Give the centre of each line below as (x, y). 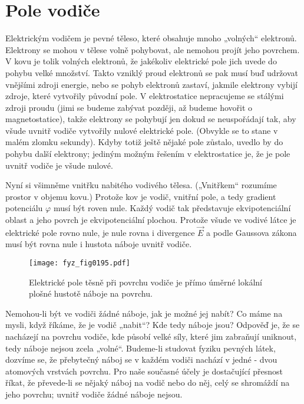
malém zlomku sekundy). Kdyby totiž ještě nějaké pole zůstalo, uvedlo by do (144, 142)
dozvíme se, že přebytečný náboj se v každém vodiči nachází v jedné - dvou (141, 359)
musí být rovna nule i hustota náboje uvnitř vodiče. (99, 244)
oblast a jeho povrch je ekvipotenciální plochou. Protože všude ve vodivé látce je (151, 220)
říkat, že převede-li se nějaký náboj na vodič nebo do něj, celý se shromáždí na (148, 382)
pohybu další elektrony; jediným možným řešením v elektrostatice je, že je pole (148, 154)
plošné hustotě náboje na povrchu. (91, 293)
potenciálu (24, 208)
